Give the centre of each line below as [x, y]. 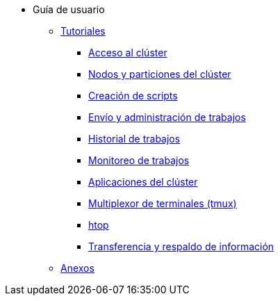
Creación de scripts [133, 96]
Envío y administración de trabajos [167, 117]
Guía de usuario [69, 9]
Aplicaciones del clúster [143, 182]
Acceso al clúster [128, 52]
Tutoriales [83, 31]
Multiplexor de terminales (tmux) [163, 203]
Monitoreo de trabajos [139, 160]
